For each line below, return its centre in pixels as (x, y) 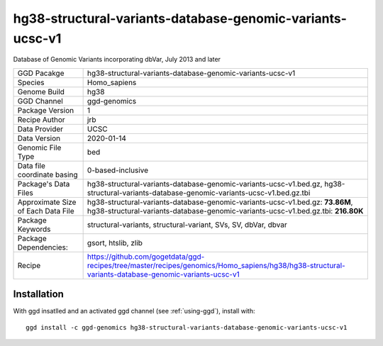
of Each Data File (46, 211)
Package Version (46, 110)
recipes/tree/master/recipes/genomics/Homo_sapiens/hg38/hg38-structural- (216, 265)
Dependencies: (43, 247)
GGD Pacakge (41, 73)
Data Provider (40, 129)
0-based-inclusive (118, 170)
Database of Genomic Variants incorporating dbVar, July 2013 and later (117, 60)
